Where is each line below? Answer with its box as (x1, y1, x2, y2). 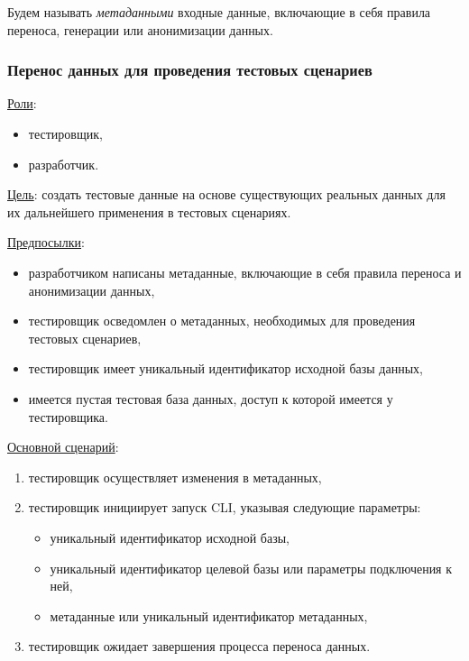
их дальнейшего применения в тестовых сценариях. (7, 202, 291, 221)
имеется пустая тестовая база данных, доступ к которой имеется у (28, 389, 393, 408)
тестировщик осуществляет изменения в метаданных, (28, 467, 322, 486)
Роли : (7, 94, 37, 113)
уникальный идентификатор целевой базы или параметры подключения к (50, 558, 453, 577)
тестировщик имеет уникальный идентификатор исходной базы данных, (28, 359, 423, 378)
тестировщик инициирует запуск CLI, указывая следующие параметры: (28, 498, 421, 517)
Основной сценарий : (7, 437, 119, 456)
